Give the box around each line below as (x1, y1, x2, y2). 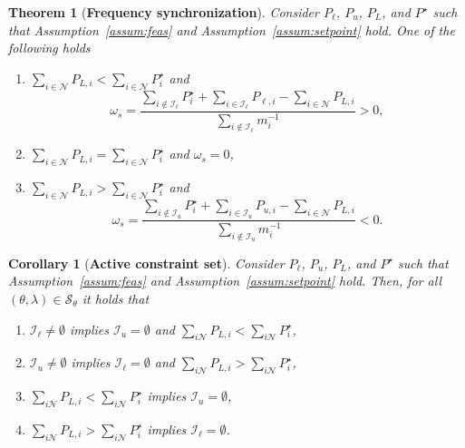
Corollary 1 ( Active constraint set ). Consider (8, 253, 285, 272)
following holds (8, 38, 91, 57)
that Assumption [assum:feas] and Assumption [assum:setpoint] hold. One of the (8, 20, 455, 39)
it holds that (82, 288, 150, 307)
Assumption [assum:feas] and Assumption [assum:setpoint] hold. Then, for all (8, 271, 441, 290)
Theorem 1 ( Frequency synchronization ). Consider (8, 3, 319, 21)
